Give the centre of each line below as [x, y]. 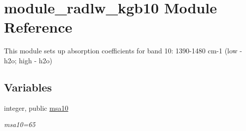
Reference [38, 27]
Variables [28, 87]
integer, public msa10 [36, 108]
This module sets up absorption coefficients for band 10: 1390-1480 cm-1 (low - [123, 51]
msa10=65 [20, 124]
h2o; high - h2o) [28, 60]
